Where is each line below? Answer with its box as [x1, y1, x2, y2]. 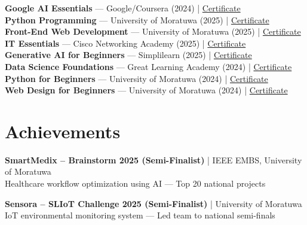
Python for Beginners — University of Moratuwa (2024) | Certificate [5, 72, 268, 84]
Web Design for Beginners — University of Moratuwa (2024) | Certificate [5, 84, 288, 96]
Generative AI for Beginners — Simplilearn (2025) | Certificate [5, 48, 252, 61]
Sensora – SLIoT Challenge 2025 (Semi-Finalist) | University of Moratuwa [5, 197, 302, 209]
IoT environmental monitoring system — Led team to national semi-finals [5, 209, 275, 221]
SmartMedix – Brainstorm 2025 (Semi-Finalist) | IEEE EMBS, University [5, 153, 302, 166]
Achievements [5, 118, 121, 143]
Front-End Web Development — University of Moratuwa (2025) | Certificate [5, 25, 301, 38]
